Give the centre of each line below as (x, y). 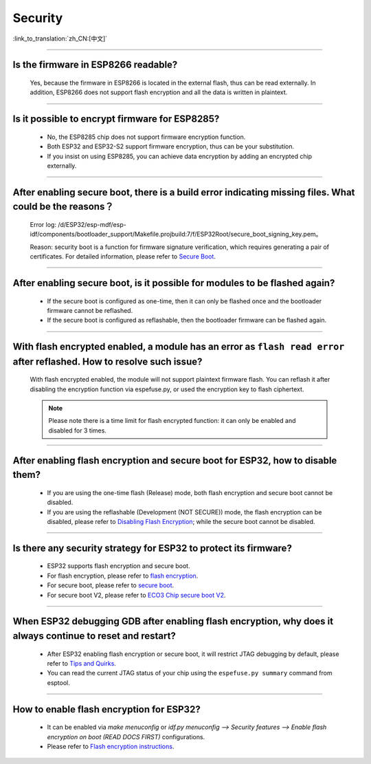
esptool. (58, 683)
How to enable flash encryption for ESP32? (106, 709)
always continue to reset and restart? (94, 636)
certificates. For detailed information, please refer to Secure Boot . (123, 257)
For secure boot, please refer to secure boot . (111, 585)
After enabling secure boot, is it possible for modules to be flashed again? (174, 283)
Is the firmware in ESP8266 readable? (95, 65)
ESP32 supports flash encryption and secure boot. (119, 566)
